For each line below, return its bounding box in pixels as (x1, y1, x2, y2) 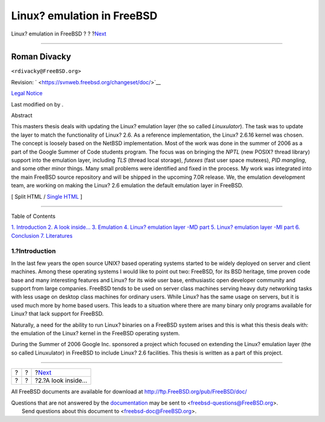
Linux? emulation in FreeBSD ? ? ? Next (11, 30, 107, 37)
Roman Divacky (11, 52, 72, 62)
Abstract (11, 112, 32, 119)
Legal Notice (11, 90, 43, 97)
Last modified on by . (11, 101, 64, 108)
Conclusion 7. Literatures (11, 232, 73, 239)
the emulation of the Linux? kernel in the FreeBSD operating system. (11, 329, 180, 337)
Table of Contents (11, 213, 56, 220)
